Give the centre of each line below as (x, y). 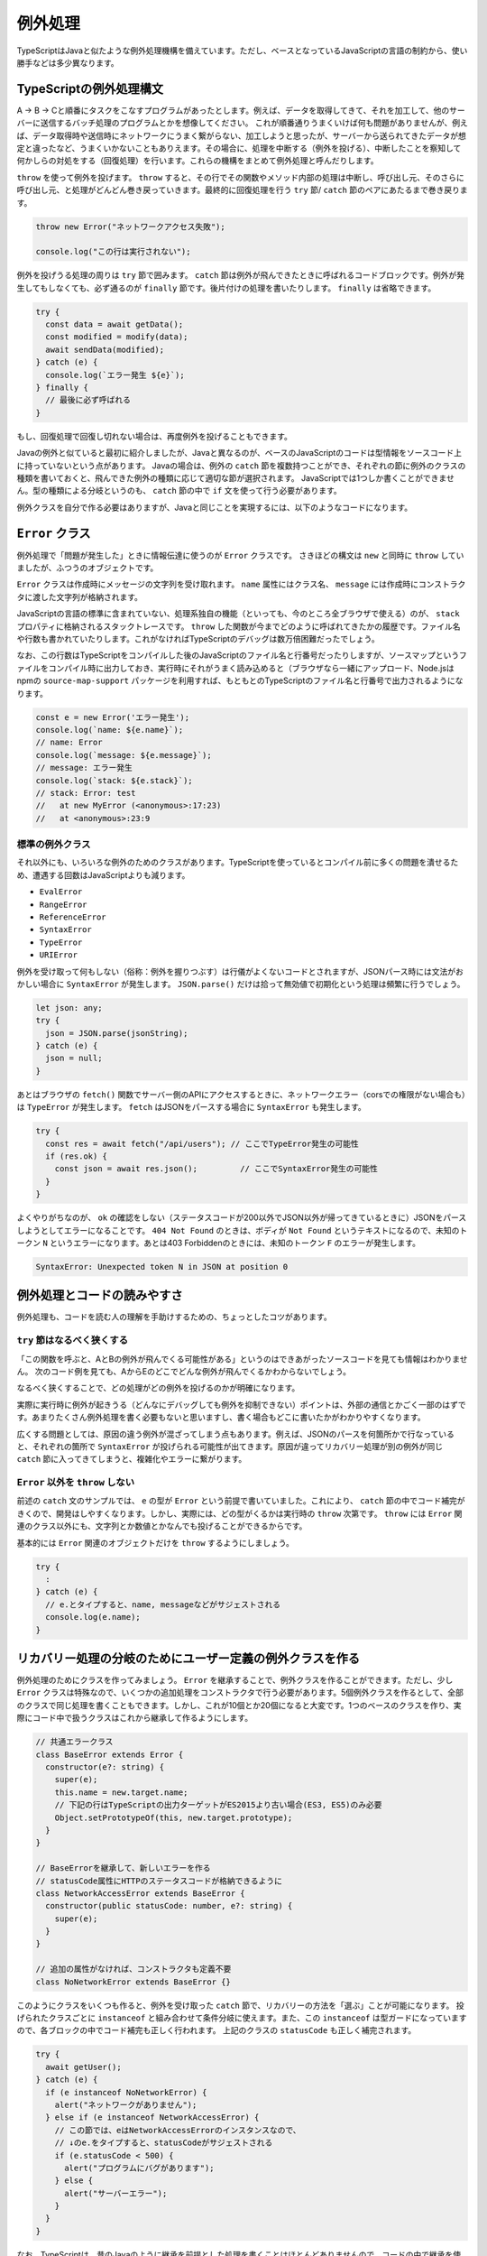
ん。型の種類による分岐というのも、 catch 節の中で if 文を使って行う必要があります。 (179, 491)
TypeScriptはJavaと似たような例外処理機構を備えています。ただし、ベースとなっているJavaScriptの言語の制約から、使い (242, 51)
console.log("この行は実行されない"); (113, 252)
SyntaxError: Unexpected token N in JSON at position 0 (162, 1267)
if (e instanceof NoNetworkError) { (126, 2092)
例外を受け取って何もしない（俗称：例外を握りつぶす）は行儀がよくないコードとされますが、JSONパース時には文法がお (240, 971)
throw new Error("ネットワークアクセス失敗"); (130, 227)
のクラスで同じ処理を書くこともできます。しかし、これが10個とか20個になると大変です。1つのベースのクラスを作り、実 (239, 1705)
